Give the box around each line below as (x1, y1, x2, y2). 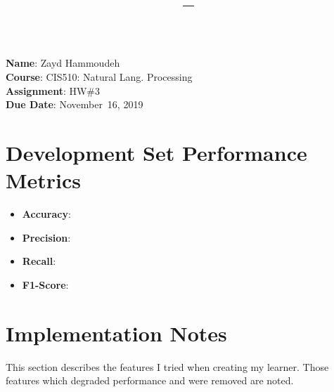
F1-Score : (22, 277, 69, 292)
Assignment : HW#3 (6, 83, 100, 98)
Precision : (22, 230, 71, 244)
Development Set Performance (6, 138, 307, 166)
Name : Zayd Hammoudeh (6, 55, 120, 70)
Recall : (22, 254, 56, 268)
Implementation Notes (6, 318, 227, 347)
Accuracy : (22, 207, 71, 221)
